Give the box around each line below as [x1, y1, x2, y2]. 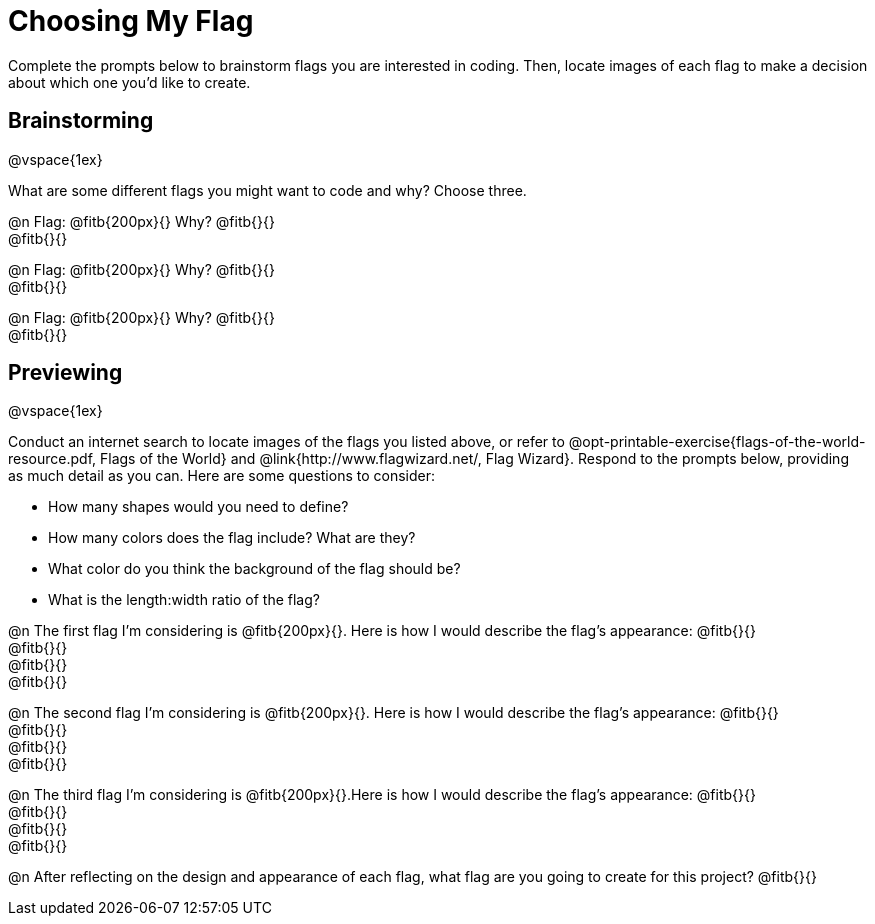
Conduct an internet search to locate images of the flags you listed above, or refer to [8, 433, 565, 451]
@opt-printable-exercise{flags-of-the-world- [568, 433, 866, 451]
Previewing [8, 360, 123, 386]
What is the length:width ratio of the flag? [48, 591, 320, 609]
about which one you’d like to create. [8, 73, 251, 91]
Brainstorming [8, 108, 154, 134]
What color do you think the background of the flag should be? [48, 560, 461, 578]
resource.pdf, [8, 450, 97, 468]
